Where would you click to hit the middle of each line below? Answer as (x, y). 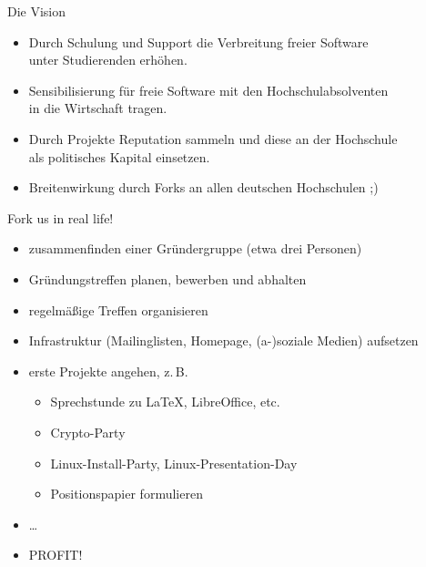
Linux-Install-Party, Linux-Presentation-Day (174, 463)
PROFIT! (56, 555)
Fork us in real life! (61, 217)
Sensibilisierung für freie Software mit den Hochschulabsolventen (208, 90)
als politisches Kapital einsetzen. (119, 156)
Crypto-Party (88, 432)
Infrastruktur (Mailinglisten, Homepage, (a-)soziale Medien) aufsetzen (223, 340)
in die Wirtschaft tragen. (98, 108)
